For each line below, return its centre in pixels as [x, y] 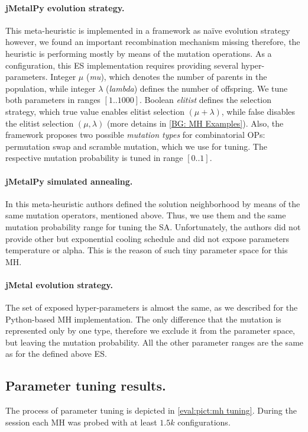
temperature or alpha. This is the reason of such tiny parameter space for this [147, 250]
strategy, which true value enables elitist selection [95, 111]
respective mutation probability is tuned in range [94, 158]
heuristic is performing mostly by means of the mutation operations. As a [139, 53]
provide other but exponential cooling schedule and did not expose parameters [147, 238]
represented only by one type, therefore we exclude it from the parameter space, [150, 331]
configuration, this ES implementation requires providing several [122, 65]
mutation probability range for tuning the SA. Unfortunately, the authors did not [153, 226]
